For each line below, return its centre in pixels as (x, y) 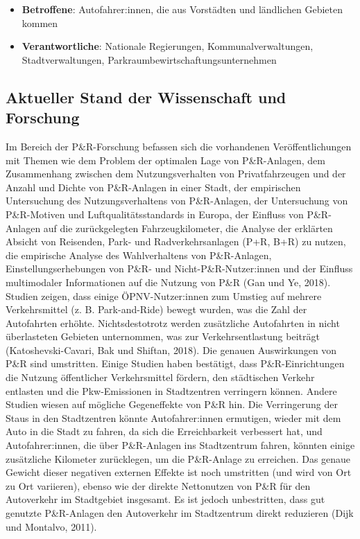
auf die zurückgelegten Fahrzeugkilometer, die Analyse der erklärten (188, 228)
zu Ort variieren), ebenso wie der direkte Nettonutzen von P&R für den (158, 485)
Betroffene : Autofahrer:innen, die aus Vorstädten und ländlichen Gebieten (182, 9)
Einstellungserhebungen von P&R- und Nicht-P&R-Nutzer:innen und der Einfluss (179, 268)
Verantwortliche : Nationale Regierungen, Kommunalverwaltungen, (168, 46)
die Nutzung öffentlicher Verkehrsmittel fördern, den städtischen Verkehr (160, 377)
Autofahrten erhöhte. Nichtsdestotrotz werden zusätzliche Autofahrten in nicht (173, 322)
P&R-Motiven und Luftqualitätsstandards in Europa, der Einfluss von (155, 214)
